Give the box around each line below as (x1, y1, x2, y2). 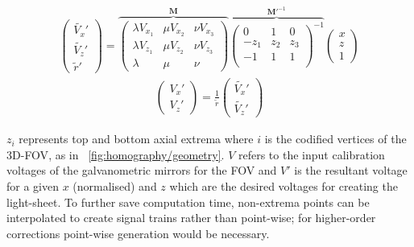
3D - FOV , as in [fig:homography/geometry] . (6, 146, 225, 163)
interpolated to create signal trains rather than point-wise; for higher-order (6, 209, 376, 226)
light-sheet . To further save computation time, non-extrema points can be (6, 193, 370, 210)
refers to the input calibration (238, 146, 385, 163)
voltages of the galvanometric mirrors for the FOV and (6, 162, 277, 179)
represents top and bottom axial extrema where (19, 130, 254, 147)
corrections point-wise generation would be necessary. (6, 224, 270, 241)
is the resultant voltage (294, 162, 408, 179)
